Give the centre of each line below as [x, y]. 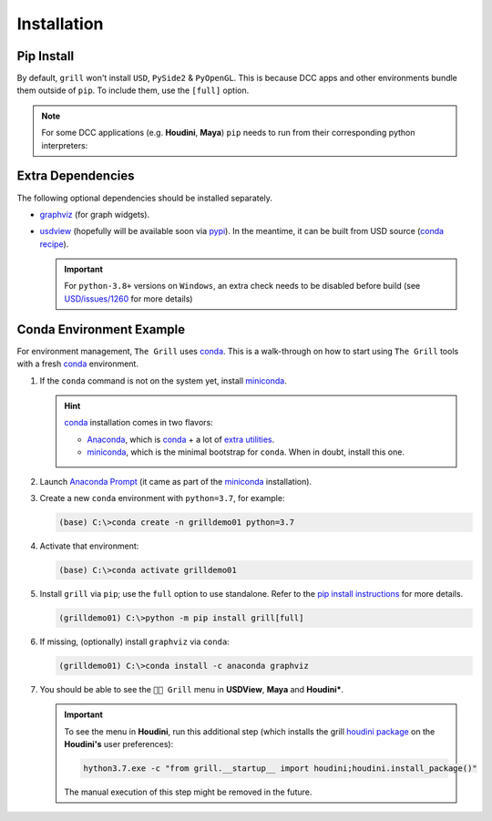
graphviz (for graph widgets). [95, 214]
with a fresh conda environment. [77, 364]
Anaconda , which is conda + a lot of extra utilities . [181, 439]
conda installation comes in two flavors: [138, 423]
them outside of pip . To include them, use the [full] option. [133, 90]
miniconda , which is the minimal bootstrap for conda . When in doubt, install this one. [246, 452]
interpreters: [65, 145]
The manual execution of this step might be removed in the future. [188, 792]
